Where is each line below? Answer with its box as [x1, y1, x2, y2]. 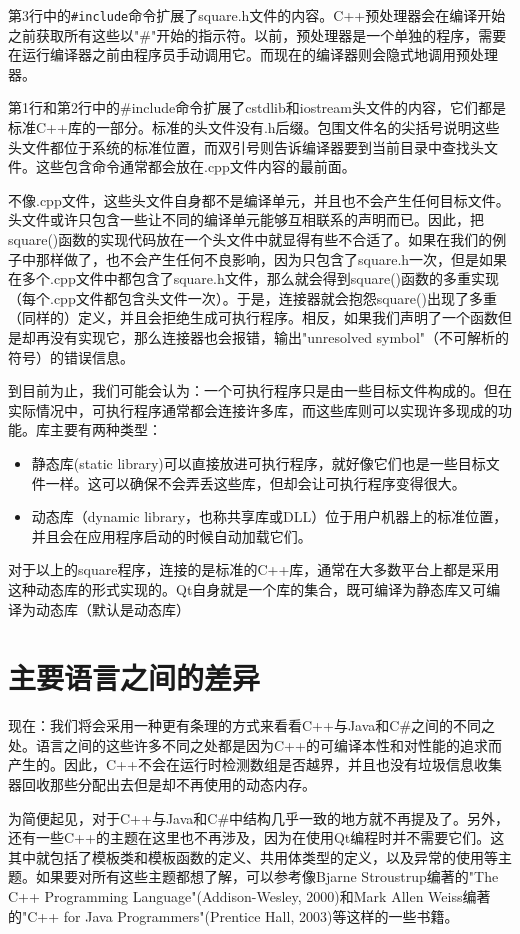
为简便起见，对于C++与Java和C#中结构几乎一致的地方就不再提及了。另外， [8, 807, 510, 828]
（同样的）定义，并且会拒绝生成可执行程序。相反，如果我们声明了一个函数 [8, 307, 498, 328]
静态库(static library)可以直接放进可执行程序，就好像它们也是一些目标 [31, 452, 486, 473]
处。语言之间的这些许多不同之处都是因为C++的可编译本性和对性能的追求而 [8, 734, 502, 755]
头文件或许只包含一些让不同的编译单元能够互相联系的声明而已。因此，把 [8, 209, 484, 230]
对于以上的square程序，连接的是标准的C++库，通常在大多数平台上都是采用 [8, 559, 500, 580]
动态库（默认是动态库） [35, 598, 190, 619]
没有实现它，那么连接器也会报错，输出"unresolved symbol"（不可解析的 [49, 326, 510, 347]
